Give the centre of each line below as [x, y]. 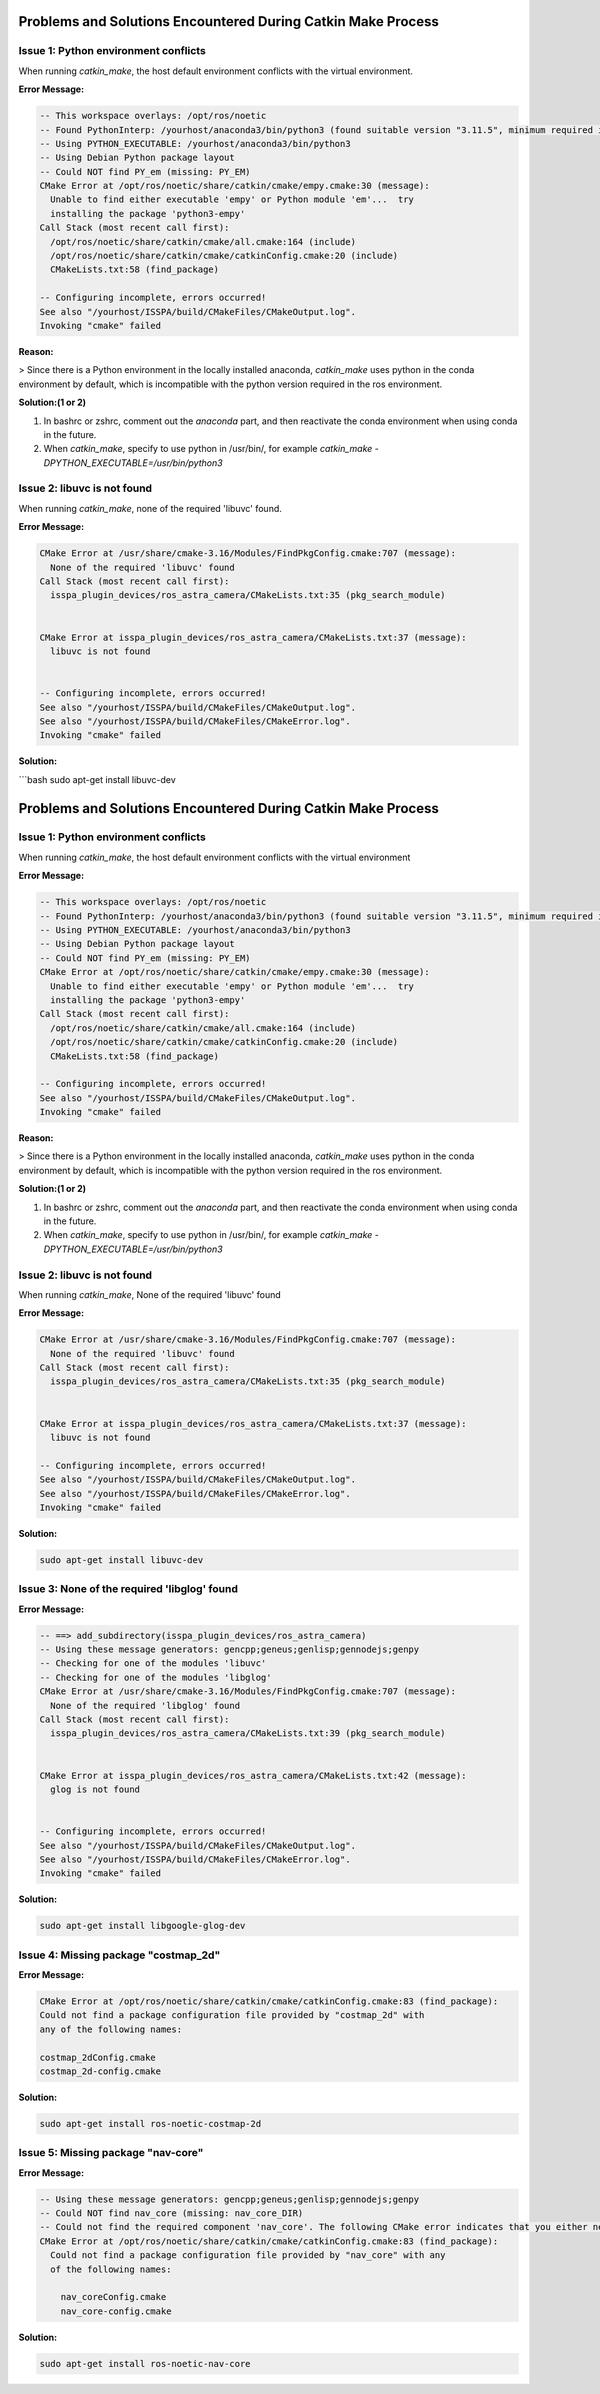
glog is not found [95, 1789]
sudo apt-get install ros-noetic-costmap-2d [150, 2123]
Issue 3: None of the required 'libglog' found [128, 1589]
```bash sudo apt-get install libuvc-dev [97, 779]
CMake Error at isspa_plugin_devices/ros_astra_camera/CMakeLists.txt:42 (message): [253, 1775]
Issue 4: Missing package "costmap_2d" [119, 1955]
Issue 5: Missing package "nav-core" [111, 2153]
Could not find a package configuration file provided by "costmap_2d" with [232, 2015]
